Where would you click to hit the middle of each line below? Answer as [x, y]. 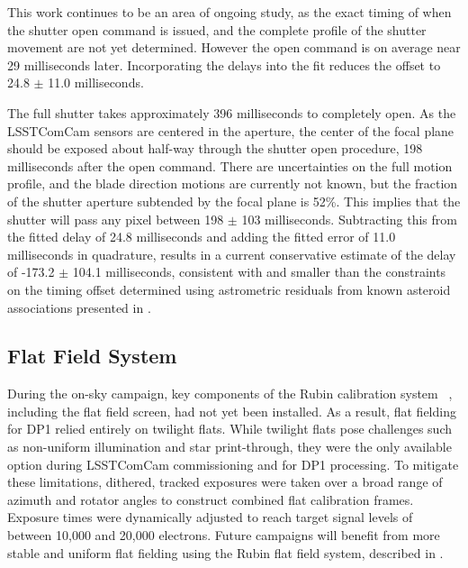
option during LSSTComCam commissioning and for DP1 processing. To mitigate [233, 464]
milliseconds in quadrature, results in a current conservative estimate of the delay [232, 254]
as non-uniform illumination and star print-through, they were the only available [229, 447]
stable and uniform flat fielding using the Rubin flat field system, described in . [225, 552]
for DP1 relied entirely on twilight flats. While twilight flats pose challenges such [230, 429]
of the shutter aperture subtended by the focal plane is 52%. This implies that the [234, 201]
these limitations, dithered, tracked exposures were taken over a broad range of [225, 482]
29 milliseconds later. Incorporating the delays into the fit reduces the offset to [224, 64]
